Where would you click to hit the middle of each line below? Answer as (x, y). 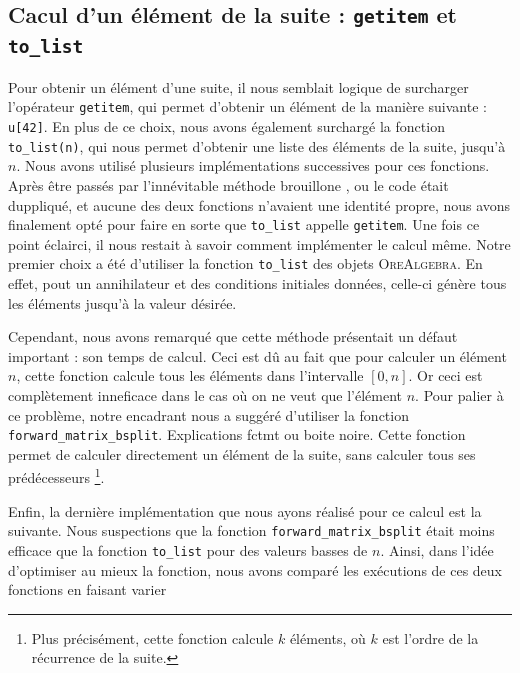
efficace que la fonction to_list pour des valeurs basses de (188, 549)
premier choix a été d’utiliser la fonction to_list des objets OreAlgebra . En (245, 263)
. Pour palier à (459, 394)
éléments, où (327, 637)
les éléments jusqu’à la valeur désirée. (122, 302)
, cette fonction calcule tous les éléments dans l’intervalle (190, 375)
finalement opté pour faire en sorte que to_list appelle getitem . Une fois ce (244, 224)
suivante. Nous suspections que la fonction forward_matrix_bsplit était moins (251, 530)
